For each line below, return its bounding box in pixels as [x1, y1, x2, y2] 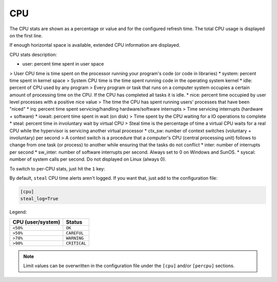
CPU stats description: [9, 51, 57, 57]
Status [66, 218, 83, 225]
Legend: [9, 209, 27, 215]
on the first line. [9, 32, 43, 38]
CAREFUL [66, 230, 84, 235]
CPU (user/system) [12, 218, 61, 225]
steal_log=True [20, 196, 58, 202]
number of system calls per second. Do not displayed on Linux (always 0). [9, 156, 167, 162]
